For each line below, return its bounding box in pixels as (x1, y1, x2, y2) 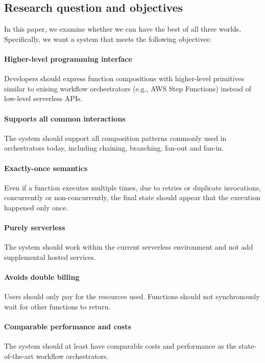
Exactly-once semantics (4, 162, 88, 173)
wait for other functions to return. (4, 301, 111, 311)
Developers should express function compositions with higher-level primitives (4, 73, 245, 84)
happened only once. (4, 202, 68, 212)
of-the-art (4, 350, 34, 361)
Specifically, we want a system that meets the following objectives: (4, 33, 211, 44)
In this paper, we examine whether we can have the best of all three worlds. (4, 23, 242, 34)
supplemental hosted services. (4, 251, 96, 262)
